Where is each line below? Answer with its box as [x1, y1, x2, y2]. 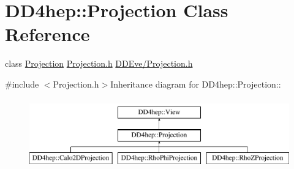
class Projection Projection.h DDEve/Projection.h [5, 57, 193, 70]
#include [5, 77, 39, 90]
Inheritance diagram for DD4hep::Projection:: [110, 77, 281, 90]
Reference [5, 21, 90, 47]
